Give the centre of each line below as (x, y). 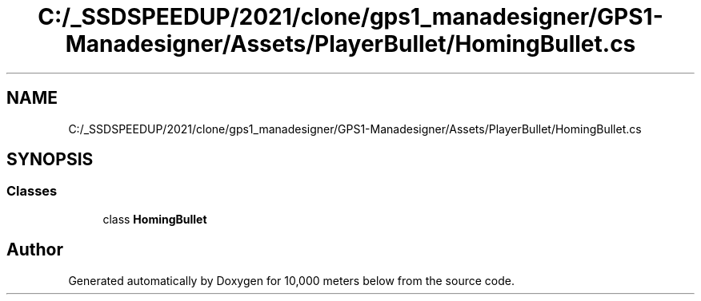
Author (35, 250)
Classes (32, 191)
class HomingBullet (155, 219)
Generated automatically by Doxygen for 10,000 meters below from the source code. (291, 280)
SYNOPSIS (50, 160)
